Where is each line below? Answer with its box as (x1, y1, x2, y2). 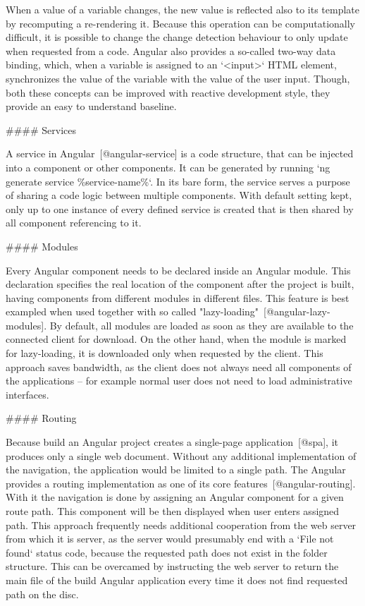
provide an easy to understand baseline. (6, 99, 177, 114)
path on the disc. (6, 586, 79, 601)
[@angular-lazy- (264, 304, 330, 319)
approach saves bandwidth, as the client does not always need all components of (6, 359, 352, 374)
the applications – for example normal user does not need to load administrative (6, 373, 352, 388)
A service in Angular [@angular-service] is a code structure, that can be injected (6, 146, 354, 161)
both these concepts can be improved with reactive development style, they (6, 85, 330, 99)
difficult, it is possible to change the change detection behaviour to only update (6, 30, 348, 44)
